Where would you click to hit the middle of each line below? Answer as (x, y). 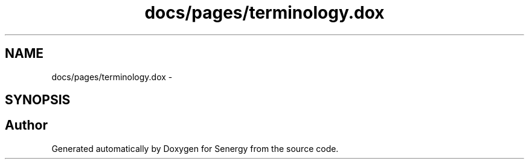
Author (26, 125)
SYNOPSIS (38, 100)
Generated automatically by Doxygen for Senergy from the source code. (195, 148)
